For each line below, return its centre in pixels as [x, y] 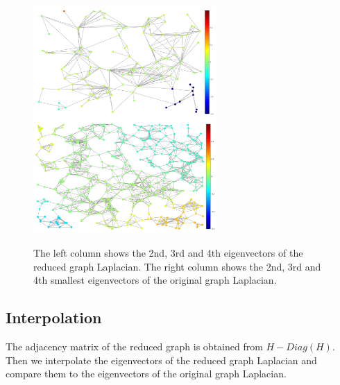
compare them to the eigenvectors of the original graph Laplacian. [146, 374]
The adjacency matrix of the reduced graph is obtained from [134, 346]
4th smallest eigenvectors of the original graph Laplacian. [155, 280]
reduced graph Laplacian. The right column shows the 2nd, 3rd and [177, 266]
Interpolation [54, 317]
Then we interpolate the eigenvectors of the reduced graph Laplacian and [161, 360]
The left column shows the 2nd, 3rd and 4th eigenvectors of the [168, 253]
